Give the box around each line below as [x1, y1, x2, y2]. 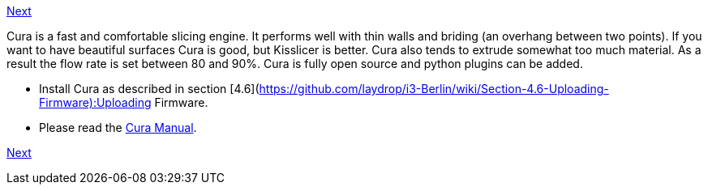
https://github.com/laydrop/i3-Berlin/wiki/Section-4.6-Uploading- [259, 82, 609, 95]
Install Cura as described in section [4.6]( [39, 82, 260, 95]
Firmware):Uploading [39, 95, 152, 109]
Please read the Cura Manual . [39, 121, 197, 134]
